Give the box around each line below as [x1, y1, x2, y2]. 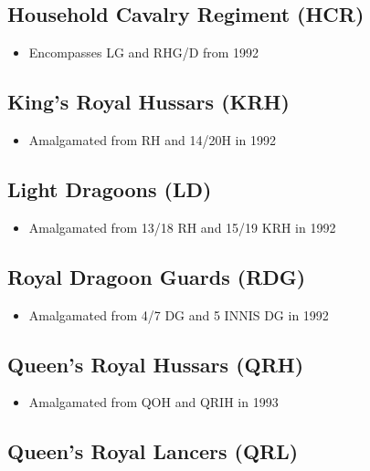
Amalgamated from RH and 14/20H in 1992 [28, 131, 276, 149]
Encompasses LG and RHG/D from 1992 [28, 43, 259, 62]
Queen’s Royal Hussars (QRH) [7, 350, 304, 378]
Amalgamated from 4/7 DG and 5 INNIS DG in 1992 [28, 305, 329, 324]
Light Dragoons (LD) [7, 174, 212, 203]
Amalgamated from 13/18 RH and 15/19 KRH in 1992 [28, 217, 336, 236]
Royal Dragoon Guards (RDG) [7, 262, 306, 290]
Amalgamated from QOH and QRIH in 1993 [28, 392, 279, 412]
